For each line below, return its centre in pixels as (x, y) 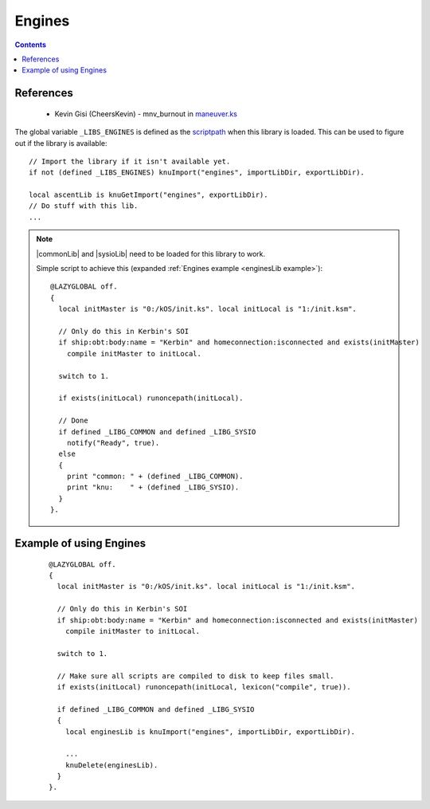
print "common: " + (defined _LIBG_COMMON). (155, 477)
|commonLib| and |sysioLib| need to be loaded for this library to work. (151, 253)
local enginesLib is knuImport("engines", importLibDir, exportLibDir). (210, 732)
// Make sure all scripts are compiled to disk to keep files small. (195, 676)
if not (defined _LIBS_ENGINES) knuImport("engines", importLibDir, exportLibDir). (197, 173)
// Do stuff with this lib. (84, 206)
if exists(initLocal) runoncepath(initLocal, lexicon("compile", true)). (204, 687)
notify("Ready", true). (113, 443)
